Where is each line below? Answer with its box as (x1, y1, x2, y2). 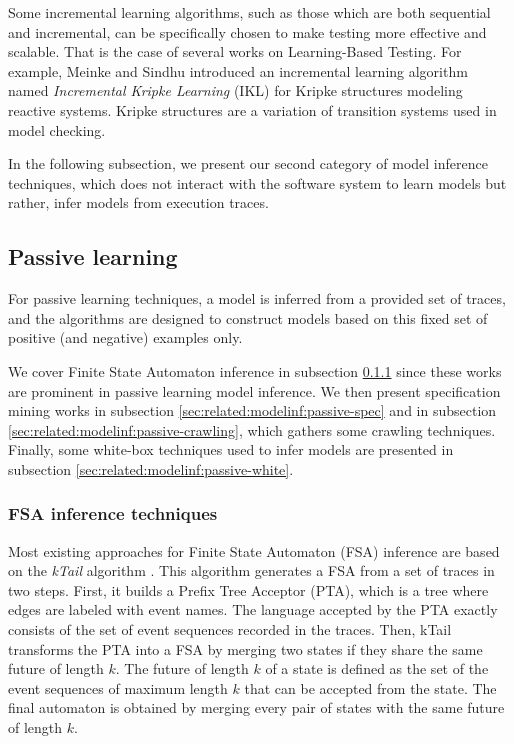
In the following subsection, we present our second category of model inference (8, 153, 488, 174)
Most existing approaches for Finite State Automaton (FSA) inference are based (8, 540, 500, 561)
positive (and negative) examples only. (8, 327, 243, 348)
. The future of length (115, 658, 249, 679)
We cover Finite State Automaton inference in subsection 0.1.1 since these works (8, 360, 502, 381)
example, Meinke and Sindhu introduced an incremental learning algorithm (8, 60, 468, 81)
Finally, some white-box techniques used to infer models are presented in (8, 439, 454, 460)
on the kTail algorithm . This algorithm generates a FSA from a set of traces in (8, 560, 495, 581)
